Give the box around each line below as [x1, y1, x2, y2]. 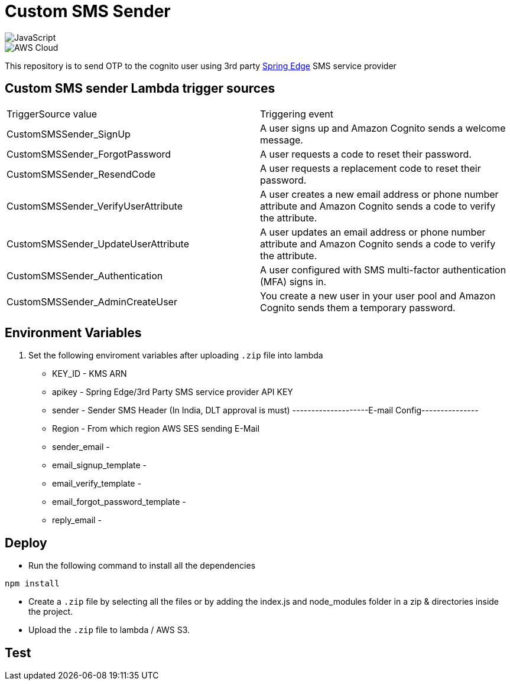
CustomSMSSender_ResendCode [7, 168, 156, 180]
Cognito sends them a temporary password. [260, 301, 456, 314]
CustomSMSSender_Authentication [7, 269, 163, 282]
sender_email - [52, 442, 110, 452]
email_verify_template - [52, 478, 141, 489]
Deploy [5, 535, 47, 550]
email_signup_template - [52, 460, 147, 471]
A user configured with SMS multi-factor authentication [260, 263, 506, 276]
